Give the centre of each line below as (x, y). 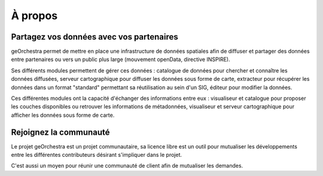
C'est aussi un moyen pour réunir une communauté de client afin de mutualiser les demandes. (127, 166)
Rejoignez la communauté (60, 132)
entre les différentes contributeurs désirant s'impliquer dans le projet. (97, 155)
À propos (34, 16)
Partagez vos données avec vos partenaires (95, 37)
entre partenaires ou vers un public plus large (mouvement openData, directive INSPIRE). (121, 59)
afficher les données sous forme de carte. (63, 115)
